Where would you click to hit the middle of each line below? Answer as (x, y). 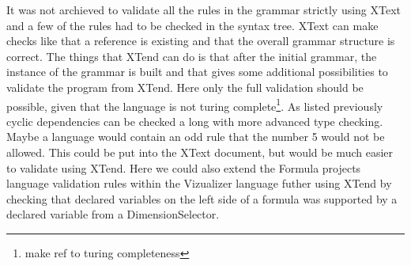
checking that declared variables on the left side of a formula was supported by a (202, 198)
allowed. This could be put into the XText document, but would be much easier (200, 152)
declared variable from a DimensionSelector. (113, 214)
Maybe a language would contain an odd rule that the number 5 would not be (196, 137)
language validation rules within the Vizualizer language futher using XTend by (199, 183)
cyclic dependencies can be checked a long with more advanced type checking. (195, 121)
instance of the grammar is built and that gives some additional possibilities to (197, 72)
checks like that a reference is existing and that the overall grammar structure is (201, 41)
